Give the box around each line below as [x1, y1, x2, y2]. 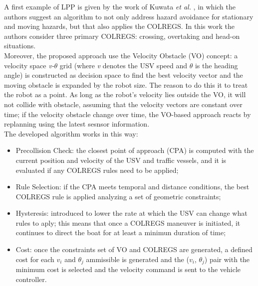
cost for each [15, 254, 54, 264]
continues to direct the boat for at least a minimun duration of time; [15, 227, 226, 238]
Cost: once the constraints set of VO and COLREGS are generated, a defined [15, 244, 253, 255]
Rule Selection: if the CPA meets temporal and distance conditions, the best [15, 181, 250, 192]
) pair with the [204, 254, 250, 264]
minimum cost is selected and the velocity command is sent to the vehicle [15, 264, 241, 275]
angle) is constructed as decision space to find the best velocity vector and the [4, 70, 243, 80]
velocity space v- [4, 60, 54, 70]
